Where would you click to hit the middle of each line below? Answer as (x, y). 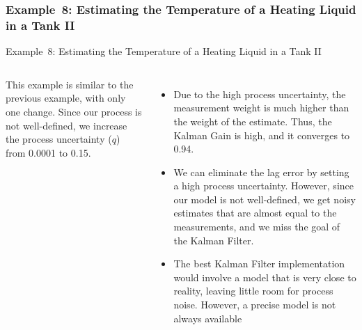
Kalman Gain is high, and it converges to (262, 135)
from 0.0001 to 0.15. (48, 152)
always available (208, 318)
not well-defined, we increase (66, 125)
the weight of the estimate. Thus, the (253, 121)
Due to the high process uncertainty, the (260, 94)
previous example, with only (66, 98)
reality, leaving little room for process (253, 291)
